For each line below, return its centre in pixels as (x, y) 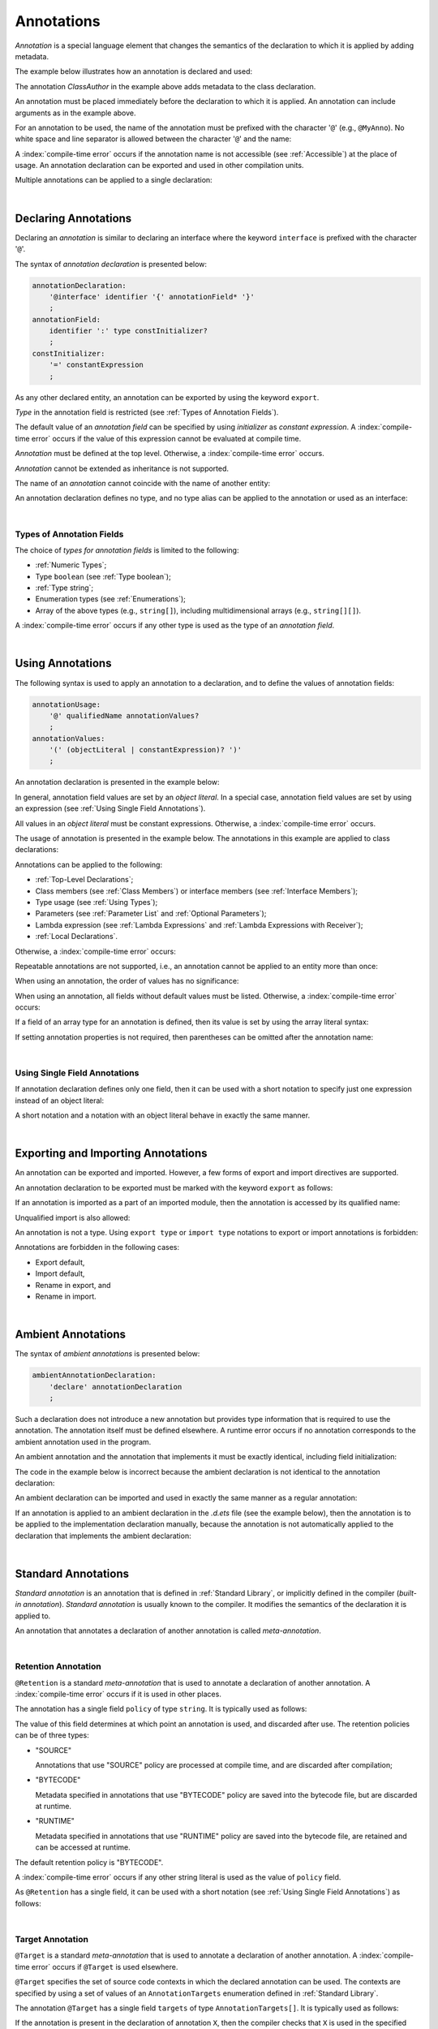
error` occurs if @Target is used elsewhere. (105, 1967)
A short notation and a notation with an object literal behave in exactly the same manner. (163, 1115)
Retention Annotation (58, 1666)
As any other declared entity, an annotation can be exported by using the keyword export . (167, 397)
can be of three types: (52, 1735)
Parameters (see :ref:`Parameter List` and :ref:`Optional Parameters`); (151, 914)
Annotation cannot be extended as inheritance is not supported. (122, 468)
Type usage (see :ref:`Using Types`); (97, 902)
